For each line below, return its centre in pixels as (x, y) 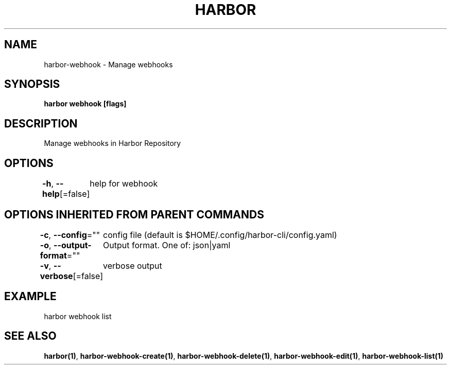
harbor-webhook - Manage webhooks (108, 64)
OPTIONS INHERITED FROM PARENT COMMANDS (134, 214)
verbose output (133, 265)
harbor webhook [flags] (85, 104)
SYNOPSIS (32, 84)
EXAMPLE (30, 297)
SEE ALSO (30, 336)
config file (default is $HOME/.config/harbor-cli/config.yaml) (220, 235)
